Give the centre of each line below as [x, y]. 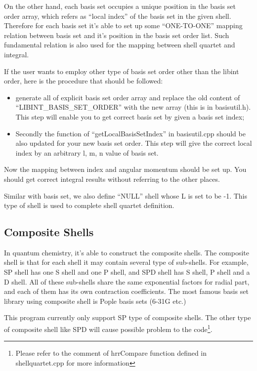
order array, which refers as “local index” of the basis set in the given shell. [118, 16]
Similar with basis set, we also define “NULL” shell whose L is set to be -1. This [126, 195]
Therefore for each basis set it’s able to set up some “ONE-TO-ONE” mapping [123, 25]
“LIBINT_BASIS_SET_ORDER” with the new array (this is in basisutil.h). [133, 107]
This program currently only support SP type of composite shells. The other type [128, 317]
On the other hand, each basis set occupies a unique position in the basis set [120, 6]
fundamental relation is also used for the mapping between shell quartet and [120, 45]
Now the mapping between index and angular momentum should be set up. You [125, 169]
